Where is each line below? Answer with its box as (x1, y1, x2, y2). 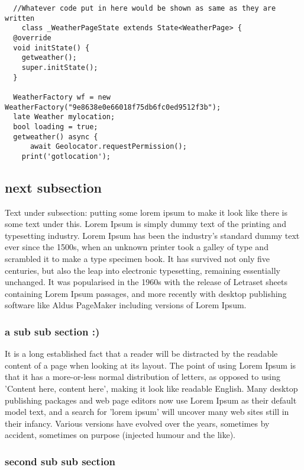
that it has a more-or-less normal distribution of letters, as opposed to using (5, 370, 280, 383)
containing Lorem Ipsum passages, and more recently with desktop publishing (5, 287, 287, 299)
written (5, 14, 35, 23)
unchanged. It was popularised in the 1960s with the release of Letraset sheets (5, 276, 287, 288)
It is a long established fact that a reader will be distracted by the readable (5, 347, 278, 360)
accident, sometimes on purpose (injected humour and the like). (5, 429, 235, 441)
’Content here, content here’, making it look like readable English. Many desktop (5, 382, 298, 395)
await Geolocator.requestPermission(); (30, 142, 187, 151)
